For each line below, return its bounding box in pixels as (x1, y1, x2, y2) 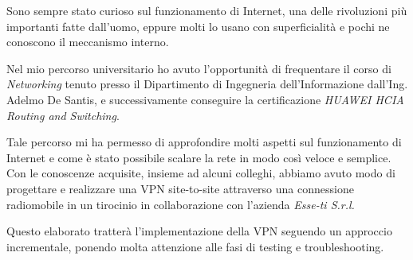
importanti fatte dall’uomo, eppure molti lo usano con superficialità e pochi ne (6, 17, 390, 34)
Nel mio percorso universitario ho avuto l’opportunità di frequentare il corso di (6, 60, 391, 76)
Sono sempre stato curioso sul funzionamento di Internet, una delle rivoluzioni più (6, 2, 407, 18)
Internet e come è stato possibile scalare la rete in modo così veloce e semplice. (6, 149, 391, 165)
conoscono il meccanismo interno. (6, 33, 169, 50)
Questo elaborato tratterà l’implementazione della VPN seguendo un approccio (6, 223, 392, 239)
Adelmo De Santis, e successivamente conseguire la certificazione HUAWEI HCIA (6, 91, 404, 107)
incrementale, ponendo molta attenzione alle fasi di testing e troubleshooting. (6, 238, 384, 254)
